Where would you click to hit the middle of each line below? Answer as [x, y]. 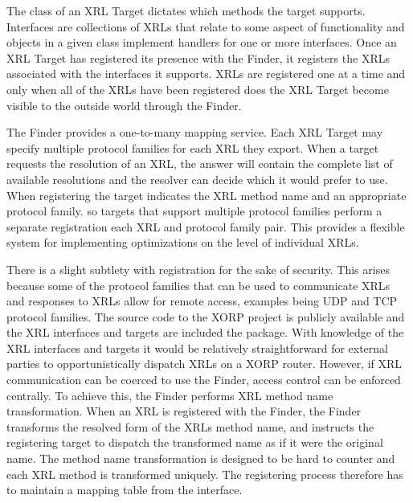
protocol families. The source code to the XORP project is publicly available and [206, 316]
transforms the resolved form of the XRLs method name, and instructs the [190, 426]
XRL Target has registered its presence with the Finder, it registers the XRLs [198, 57]
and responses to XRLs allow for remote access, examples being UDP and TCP [202, 301]
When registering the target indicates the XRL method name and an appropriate [206, 195]
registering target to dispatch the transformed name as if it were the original [195, 442]
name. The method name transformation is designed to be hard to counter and [201, 458]
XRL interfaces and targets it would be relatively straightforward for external [198, 348]
